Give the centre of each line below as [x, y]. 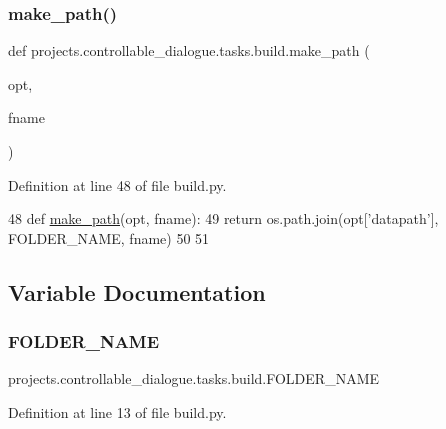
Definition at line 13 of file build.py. [117, 411]
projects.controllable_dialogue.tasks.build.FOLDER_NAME [193, 378]
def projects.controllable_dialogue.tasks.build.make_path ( [189, 50]
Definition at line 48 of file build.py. [117, 184]
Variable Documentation [137, 291]
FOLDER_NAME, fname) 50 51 [109, 237]
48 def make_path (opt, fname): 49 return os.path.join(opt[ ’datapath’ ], [223, 218]
